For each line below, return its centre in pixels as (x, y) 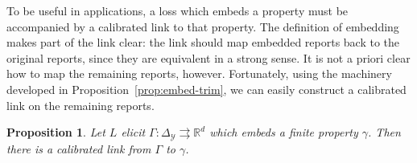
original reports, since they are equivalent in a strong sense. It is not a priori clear (208, 57)
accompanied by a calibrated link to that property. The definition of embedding (203, 26)
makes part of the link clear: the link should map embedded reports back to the (203, 42)
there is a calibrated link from (79, 148)
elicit (133, 132)
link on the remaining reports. (81, 105)
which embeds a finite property (284, 132)
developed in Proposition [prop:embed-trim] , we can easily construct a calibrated (206, 89)
